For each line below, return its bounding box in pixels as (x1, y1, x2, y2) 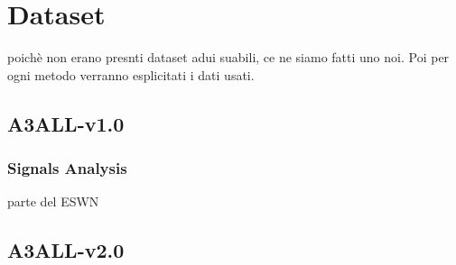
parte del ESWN (7, 192, 99, 211)
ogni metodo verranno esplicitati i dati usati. (7, 65, 255, 84)
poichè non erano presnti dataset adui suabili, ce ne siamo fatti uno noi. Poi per (7, 48, 450, 67)
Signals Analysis (7, 157, 127, 179)
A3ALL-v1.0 (7, 109, 125, 137)
